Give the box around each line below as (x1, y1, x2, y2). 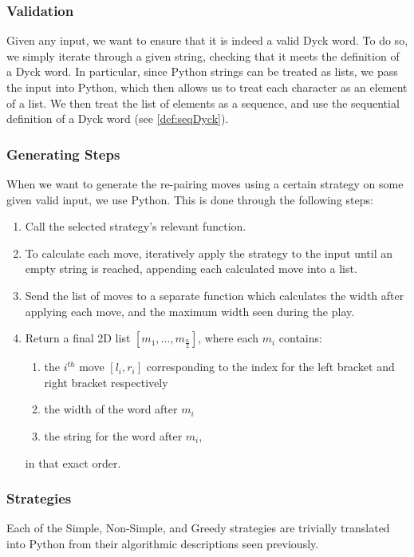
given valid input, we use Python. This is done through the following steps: (6, 191, 373, 207)
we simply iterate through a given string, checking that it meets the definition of (6, 47, 400, 64)
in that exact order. (25, 454, 121, 471)
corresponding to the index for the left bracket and (146, 358, 395, 375)
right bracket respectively (44, 373, 168, 390)
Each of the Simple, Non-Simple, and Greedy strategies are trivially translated (6, 519, 390, 536)
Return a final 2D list (25, 330, 131, 346)
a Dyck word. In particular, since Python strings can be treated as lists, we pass (6, 63, 398, 80)
